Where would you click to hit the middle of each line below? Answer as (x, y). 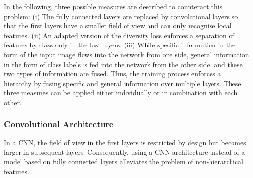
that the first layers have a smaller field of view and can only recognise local (118, 26)
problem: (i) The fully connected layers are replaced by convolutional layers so (121, 16)
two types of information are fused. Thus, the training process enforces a (113, 74)
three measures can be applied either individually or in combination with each (121, 93)
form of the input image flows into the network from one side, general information (126, 54)
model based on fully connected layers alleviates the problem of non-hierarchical (124, 161)
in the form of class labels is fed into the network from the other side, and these (123, 64)
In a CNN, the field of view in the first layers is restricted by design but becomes (125, 142)
